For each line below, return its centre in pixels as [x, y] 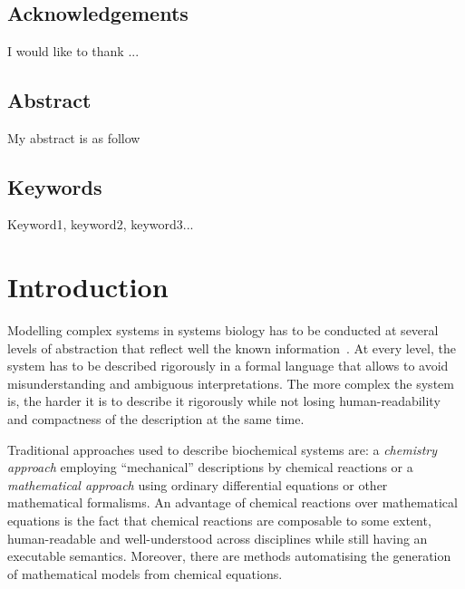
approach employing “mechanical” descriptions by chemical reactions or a [210, 467]
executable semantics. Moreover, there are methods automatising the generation [229, 556]
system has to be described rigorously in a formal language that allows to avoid [228, 366]
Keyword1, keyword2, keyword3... [101, 224]
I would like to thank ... [73, 50]
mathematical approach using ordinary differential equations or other [198, 484]
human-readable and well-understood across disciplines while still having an [218, 538]
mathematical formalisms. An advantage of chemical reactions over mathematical [232, 502]
